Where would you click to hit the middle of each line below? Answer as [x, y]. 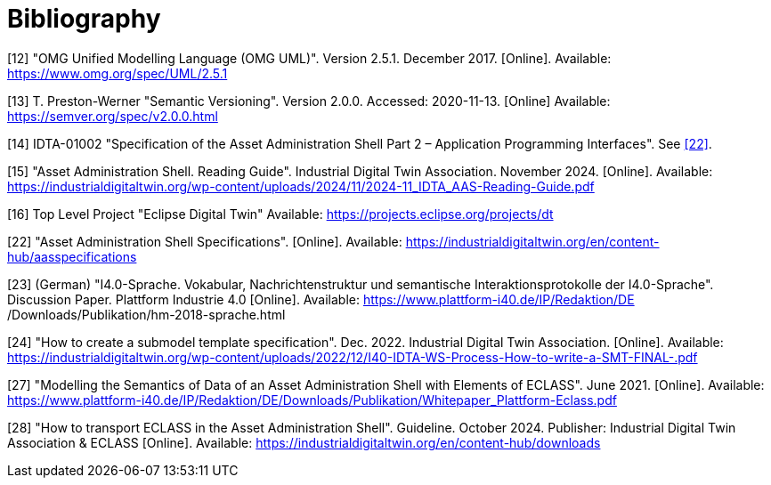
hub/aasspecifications [72, 256]
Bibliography [84, 19]
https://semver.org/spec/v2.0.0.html [113, 116]
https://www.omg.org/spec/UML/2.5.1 [118, 73]
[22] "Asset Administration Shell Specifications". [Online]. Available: [205, 241]
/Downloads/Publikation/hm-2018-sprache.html [146, 314]
